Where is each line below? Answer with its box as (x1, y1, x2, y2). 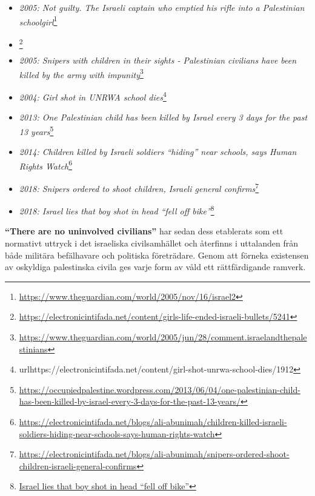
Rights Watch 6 (19, 157, 73, 172)
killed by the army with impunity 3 (19, 66, 144, 81)
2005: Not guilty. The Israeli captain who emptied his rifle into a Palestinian (19, 1, 305, 13)
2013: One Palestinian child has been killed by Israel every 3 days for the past (19, 111, 308, 124)
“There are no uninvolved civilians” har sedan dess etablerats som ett (5, 225, 283, 237)
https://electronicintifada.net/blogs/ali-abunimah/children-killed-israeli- (19, 415, 287, 428)
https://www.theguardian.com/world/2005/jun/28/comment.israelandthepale (19, 331, 307, 343)
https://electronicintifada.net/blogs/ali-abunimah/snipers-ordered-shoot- (19, 448, 290, 460)
